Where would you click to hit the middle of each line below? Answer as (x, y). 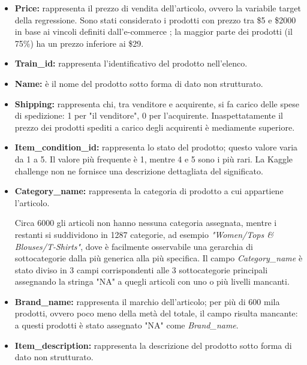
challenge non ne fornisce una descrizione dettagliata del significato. (139, 171)
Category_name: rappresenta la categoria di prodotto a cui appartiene (149, 191)
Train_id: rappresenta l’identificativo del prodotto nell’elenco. (131, 63)
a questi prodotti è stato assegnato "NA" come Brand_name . (127, 325)
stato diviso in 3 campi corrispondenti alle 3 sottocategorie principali (141, 269)
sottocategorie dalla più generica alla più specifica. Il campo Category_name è (159, 258)
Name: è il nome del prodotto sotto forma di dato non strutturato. (139, 83)
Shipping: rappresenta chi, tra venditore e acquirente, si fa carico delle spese (157, 103)
